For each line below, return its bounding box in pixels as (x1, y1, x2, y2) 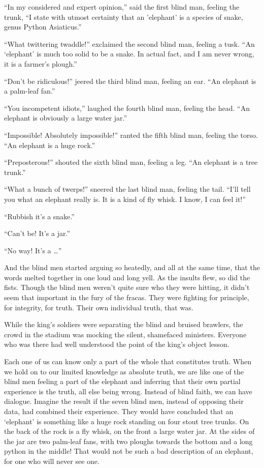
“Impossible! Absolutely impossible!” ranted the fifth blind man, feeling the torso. (4, 129, 258, 140)
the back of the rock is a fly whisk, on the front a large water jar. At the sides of (4, 426, 255, 436)
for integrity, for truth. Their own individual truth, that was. (4, 302, 193, 312)
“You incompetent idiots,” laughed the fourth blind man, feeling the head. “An (4, 102, 250, 113)
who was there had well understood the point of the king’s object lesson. (4, 339, 229, 349)
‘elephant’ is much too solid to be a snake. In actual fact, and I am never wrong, (4, 48, 254, 59)
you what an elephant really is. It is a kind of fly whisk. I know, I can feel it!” (4, 193, 246, 204)
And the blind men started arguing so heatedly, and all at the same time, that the (4, 262, 260, 273)
